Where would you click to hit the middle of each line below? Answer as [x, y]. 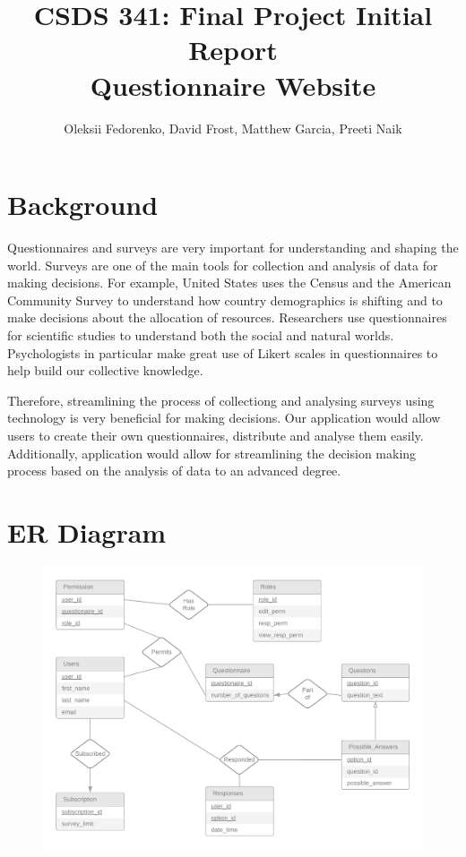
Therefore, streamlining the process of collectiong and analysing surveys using [221, 400]
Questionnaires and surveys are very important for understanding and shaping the [233, 248]
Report [233, 50]
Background [83, 205]
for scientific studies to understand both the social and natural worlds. [201, 335]
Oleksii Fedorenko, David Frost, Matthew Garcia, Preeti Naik [233, 128]
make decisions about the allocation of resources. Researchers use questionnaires [227, 317]
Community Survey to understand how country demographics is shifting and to [225, 300]
